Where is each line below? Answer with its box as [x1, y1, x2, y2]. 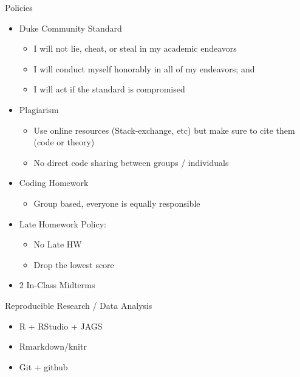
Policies [5, 1, 33, 13]
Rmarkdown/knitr [19, 340, 87, 353]
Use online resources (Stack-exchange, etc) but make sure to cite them [33, 123, 295, 136]
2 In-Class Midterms [19, 278, 95, 291]
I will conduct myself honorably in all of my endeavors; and [33, 62, 255, 75]
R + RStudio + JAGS [19, 319, 103, 332]
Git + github [19, 360, 68, 373]
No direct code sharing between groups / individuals [33, 156, 229, 168]
